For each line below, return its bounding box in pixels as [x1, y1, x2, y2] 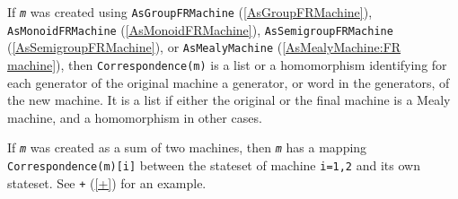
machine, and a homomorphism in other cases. [7, 108, 262, 126]
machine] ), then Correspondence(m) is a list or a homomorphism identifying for [7, 55, 447, 74]
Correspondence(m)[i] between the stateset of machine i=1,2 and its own [7, 156, 420, 175]
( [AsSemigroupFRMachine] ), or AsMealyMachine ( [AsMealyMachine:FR [7, 38, 401, 56]
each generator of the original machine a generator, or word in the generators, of [7, 73, 450, 91]
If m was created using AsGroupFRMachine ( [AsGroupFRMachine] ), [7, 3, 373, 21]
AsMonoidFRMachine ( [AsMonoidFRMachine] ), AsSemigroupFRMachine [7, 20, 393, 39]
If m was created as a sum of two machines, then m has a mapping [7, 138, 367, 157]
